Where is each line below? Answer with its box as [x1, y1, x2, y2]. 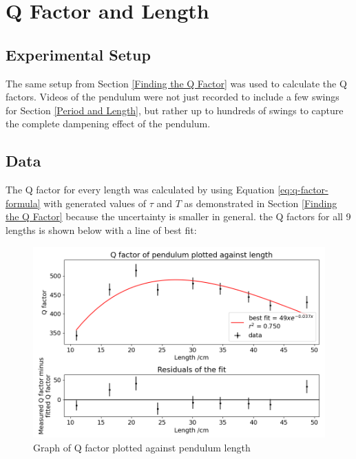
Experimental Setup [6, 43, 151, 65]
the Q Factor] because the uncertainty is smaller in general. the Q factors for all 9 [6, 209, 351, 224]
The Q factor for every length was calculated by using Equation [6, 182, 275, 197]
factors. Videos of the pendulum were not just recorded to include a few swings [6, 89, 339, 104]
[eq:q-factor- [278, 182, 328, 197]
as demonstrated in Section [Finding [184, 195, 337, 210]
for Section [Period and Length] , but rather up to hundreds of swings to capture [6, 103, 344, 117]
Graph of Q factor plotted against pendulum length [33, 440, 251, 454]
